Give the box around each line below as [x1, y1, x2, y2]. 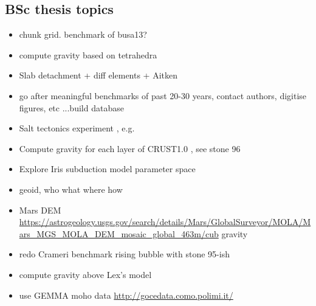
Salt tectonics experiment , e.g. [19, 122, 135, 134]
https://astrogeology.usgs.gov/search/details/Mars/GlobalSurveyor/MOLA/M [19, 215, 311, 228]
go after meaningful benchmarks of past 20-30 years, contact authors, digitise [19, 89, 307, 102]
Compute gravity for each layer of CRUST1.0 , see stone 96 [19, 142, 241, 155]
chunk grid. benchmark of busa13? [19, 28, 147, 41]
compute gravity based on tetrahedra [19, 48, 157, 61]
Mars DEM [19, 203, 61, 216]
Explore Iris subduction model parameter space [19, 162, 196, 175]
